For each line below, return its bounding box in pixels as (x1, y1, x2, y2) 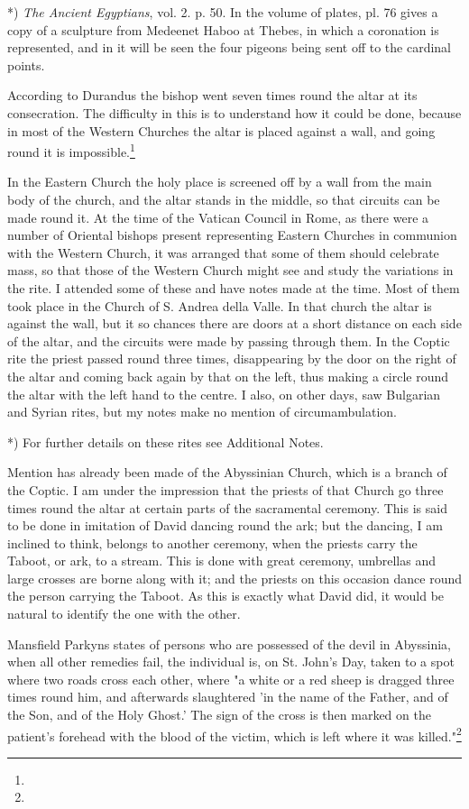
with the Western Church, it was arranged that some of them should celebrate (7, 243, 439, 262)
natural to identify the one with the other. (7, 604, 241, 623)
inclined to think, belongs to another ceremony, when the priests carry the (7, 533, 418, 552)
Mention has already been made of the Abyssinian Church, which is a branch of (7, 463, 447, 482)
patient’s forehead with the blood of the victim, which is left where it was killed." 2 (7, 723, 462, 745)
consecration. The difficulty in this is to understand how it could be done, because (7, 103, 462, 122)
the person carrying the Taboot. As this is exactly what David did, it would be (7, 586, 445, 605)
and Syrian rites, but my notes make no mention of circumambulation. (7, 402, 397, 421)
